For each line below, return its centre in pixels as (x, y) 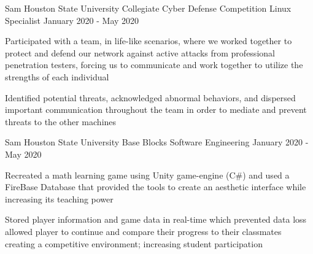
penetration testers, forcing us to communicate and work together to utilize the (154, 65)
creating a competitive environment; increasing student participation (134, 243)
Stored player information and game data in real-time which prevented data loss (156, 219)
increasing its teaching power (59, 198)
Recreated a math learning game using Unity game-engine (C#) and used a (147, 175)
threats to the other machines (61, 121)
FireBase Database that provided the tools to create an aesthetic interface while (156, 187)
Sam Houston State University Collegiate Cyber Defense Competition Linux (148, 8)
